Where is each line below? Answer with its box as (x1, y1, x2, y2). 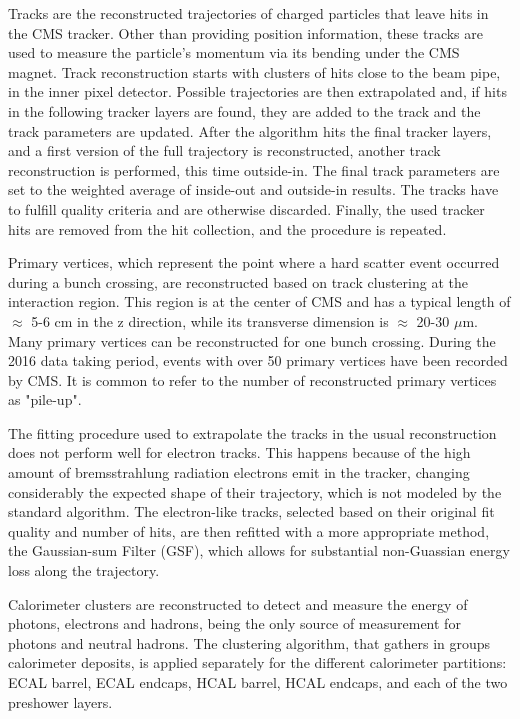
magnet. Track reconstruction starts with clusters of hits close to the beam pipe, (8, 61, 501, 82)
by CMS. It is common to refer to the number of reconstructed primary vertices (8, 369, 497, 390)
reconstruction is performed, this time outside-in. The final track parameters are (8, 159, 500, 180)
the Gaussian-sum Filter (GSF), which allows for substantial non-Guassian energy (8, 540, 510, 561)
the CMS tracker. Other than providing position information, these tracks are (8, 22, 483, 43)
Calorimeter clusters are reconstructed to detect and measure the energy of (8, 593, 468, 614)
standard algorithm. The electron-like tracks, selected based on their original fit (8, 501, 495, 522)
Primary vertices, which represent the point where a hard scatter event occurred (8, 252, 500, 273)
